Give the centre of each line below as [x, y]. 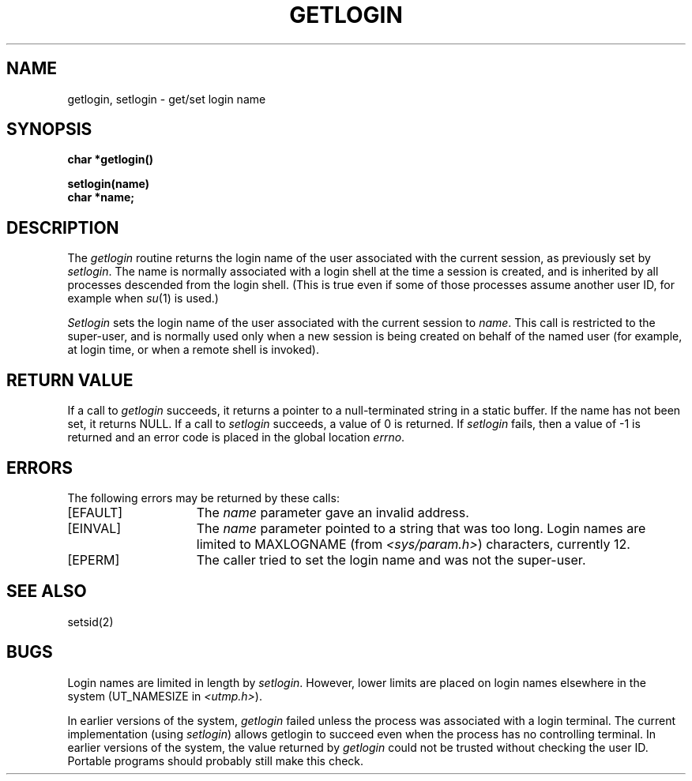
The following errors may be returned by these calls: [203, 498]
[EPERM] [94, 559]
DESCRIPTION [63, 227]
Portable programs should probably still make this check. [216, 760]
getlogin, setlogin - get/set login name [167, 99]
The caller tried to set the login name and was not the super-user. [391, 559]
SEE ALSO [47, 591]
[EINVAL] [94, 528]
